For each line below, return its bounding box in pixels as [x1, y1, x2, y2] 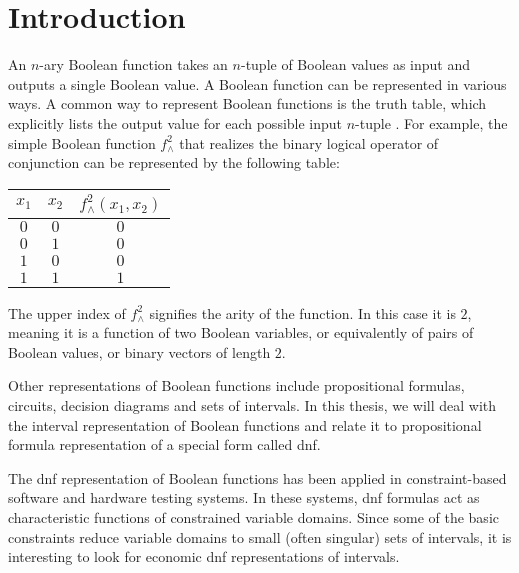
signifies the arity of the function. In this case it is [149, 302, 456, 323]
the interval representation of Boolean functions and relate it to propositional [8, 414, 482, 435]
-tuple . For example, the [355, 112, 508, 133]
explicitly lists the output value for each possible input [8, 112, 343, 133]
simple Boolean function [8, 132, 156, 153]
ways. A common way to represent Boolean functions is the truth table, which [8, 93, 487, 114]
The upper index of [8, 302, 126, 323]
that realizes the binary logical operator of [179, 132, 439, 153]
